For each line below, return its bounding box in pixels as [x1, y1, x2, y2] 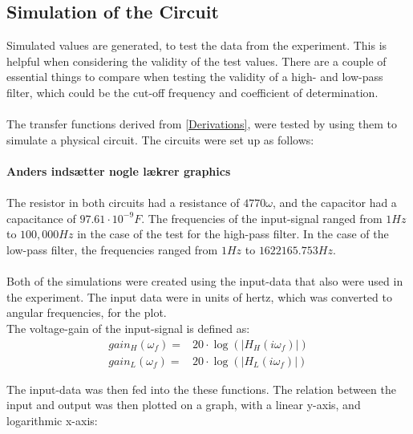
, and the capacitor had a [273, 194, 397, 211]
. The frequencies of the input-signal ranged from [141, 209, 383, 226]
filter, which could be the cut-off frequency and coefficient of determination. [6, 83, 379, 100]
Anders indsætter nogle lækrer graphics [6, 162, 231, 179]
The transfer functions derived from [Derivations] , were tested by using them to [6, 116, 397, 132]
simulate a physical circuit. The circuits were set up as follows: [6, 131, 314, 148]
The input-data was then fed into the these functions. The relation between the [6, 380, 396, 397]
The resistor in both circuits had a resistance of [6, 194, 240, 211]
